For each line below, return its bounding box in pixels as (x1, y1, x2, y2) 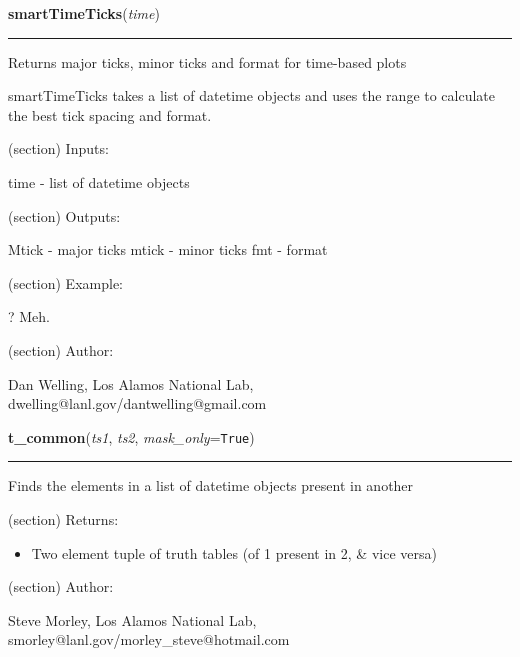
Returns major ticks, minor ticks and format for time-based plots (8, 51, 407, 72)
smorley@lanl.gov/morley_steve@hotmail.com (8, 629, 290, 650)
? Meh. (8, 306, 50, 327)
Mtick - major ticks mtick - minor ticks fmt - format (8, 239, 328, 260)
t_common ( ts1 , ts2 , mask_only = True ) (8, 426, 255, 447)
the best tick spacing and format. (8, 104, 212, 125)
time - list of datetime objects (8, 171, 190, 192)
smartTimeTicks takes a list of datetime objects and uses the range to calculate (8, 85, 496, 106)
